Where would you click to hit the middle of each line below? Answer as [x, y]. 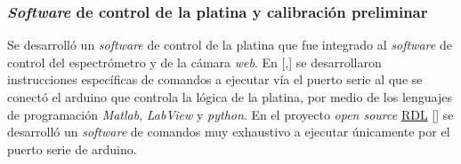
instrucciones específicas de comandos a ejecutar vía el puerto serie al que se [215, 79]
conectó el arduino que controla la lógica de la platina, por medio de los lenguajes [230, 97]
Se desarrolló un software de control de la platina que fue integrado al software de [230, 45]
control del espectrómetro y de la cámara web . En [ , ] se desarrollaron [194, 62]
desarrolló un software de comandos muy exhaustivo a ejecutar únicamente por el [229, 132]
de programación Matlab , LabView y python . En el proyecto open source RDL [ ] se [230, 114]
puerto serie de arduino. [72, 148]
